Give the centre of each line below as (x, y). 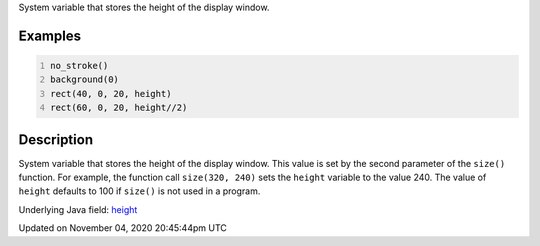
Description (56, 139)
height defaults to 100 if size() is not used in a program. (139, 191)
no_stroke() (79, 65)
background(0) (85, 79)
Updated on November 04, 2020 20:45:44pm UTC (122, 228)
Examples (50, 35)
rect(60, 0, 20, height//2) (119, 108)
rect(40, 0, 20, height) (111, 93)
